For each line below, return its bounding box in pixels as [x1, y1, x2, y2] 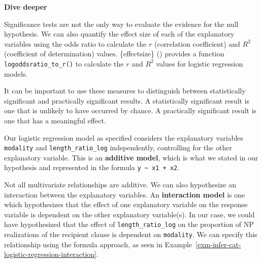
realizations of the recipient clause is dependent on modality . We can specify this [4, 229, 257, 240]
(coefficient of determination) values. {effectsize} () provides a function [4, 48, 224, 59]
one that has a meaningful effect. [4, 115, 106, 125]
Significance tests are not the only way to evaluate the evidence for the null [4, 18, 239, 29]
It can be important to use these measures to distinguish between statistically [4, 85, 246, 96]
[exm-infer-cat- [195, 239, 241, 249]
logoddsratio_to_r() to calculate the [4, 58, 124, 69]
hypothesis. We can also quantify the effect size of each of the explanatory [4, 28, 235, 39]
